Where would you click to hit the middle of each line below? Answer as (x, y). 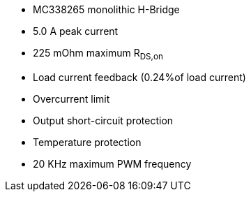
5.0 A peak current (76, 31)
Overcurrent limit (71, 98)
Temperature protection (87, 142)
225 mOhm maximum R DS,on (98, 54)
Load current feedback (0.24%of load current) (139, 77)
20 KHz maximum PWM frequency (112, 163)
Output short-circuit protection (103, 120)
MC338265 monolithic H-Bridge (106, 9)
